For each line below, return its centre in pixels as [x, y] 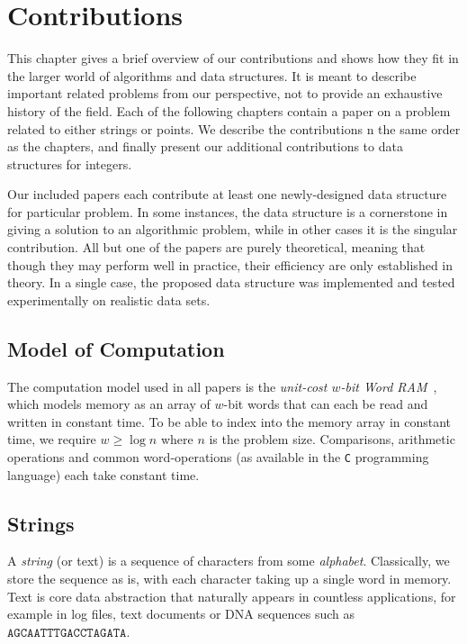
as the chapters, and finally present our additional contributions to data [205, 146]
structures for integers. [70, 163]
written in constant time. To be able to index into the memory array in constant [229, 421]
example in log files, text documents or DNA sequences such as [181, 614]
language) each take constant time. [103, 474]
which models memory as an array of [109, 404]
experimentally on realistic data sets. [109, 299]
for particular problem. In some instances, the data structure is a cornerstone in [228, 211]
